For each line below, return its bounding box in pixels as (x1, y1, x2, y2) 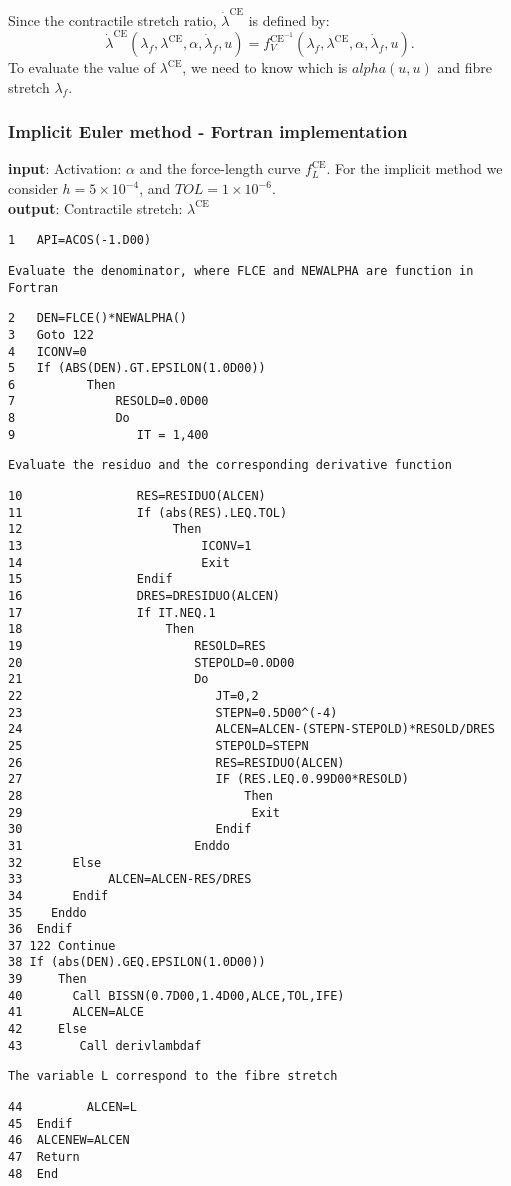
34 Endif (8, 888, 109, 903)
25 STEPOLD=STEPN (8, 738, 309, 753)
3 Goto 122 (8, 327, 94, 342)
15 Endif (8, 572, 173, 587)
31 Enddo (8, 838, 230, 853)
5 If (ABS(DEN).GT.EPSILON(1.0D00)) (8, 361, 266, 376)
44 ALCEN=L (8, 1100, 137, 1115)
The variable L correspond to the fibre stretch (8, 1069, 338, 1084)
